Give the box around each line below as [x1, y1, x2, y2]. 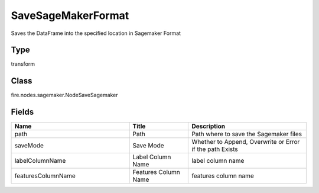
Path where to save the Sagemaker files [191, 130, 302, 139]
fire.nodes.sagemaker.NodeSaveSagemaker [11, 92, 118, 99]
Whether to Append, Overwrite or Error [191, 138, 300, 146]
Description [191, 122, 226, 130]
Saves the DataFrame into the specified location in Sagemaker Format [11, 30, 181, 37]
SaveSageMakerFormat [11, 9, 129, 22]
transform [11, 60, 35, 67]
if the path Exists [191, 145, 239, 153]
